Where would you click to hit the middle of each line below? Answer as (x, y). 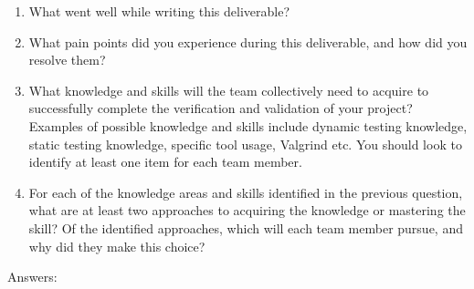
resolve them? (67, 60)
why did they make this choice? (117, 246)
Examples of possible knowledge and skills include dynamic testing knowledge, (248, 125)
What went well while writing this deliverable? (159, 11)
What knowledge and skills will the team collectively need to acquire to (229, 90)
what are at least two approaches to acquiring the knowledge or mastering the (247, 210)
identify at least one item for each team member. (165, 162)
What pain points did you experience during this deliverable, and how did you (248, 41)
